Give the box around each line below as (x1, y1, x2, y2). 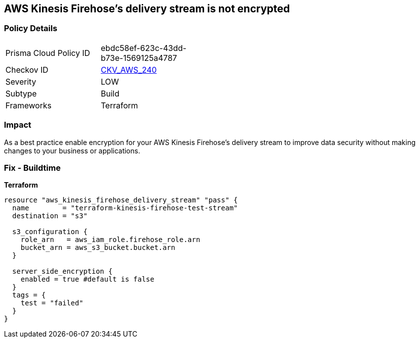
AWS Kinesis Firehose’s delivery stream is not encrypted (4, 2, 290, 15)
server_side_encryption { (12, 267, 113, 276)
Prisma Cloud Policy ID (5, 48, 90, 58)
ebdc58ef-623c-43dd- (101, 43, 187, 53)
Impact (4, 120, 32, 130)
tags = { (12, 291, 46, 299)
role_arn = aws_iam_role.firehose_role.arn (20, 236, 201, 244)
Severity (5, 76, 36, 87)
